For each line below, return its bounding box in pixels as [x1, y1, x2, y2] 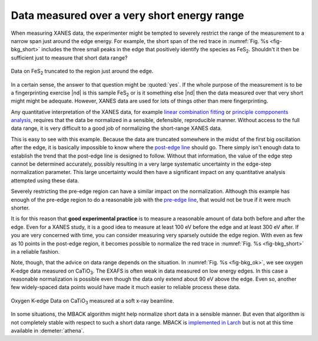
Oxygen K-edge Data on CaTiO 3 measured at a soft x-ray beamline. [11, 297, 174, 306]
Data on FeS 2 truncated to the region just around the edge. [11, 68, 154, 76]
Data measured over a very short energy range [11, 9, 244, 22]
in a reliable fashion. [11, 248, 60, 255]
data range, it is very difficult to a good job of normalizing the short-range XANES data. [11, 124, 222, 132]
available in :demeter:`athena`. [11, 327, 85, 335]
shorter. [11, 204, 30, 211]
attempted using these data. [11, 177, 79, 184]
